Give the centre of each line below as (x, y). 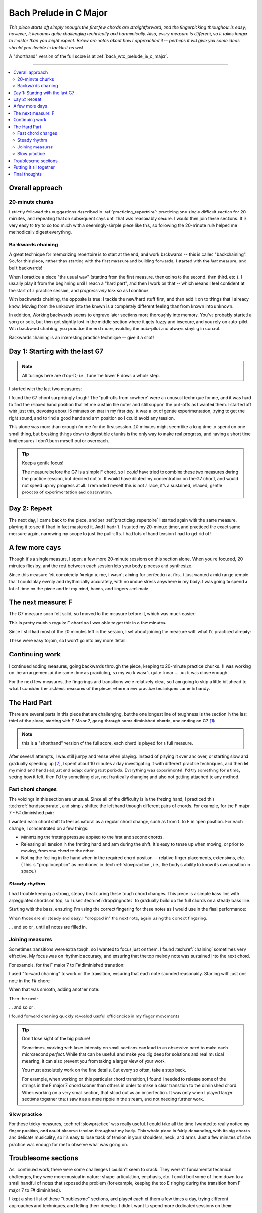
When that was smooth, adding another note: (54, 989)
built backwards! (25, 268)
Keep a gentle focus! (43, 463)
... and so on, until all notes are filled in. (48, 927)
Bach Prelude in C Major (58, 13)
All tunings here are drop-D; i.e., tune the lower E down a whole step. (91, 375)
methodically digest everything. (41, 232)
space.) (29, 871)
